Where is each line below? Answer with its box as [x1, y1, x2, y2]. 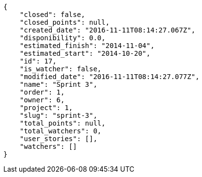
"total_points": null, [19, 119, 106, 127]
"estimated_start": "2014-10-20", [19, 49, 151, 57]
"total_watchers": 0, [19, 127, 102, 135]
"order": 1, [19, 88, 65, 96]
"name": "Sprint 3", [19, 80, 97, 88]
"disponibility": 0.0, [19, 34, 106, 42]
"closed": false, [19, 11, 85, 18]
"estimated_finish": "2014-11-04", [19, 42, 155, 49]
